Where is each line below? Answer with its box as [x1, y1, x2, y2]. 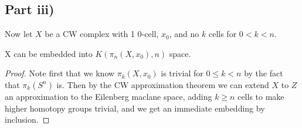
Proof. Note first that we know [5, 67, 115, 79]
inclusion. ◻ [5, 113, 50, 126]
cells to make [237, 90, 284, 102]
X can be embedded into [5, 47, 93, 59]
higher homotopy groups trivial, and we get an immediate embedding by [5, 102, 265, 114]
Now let [5, 28, 33, 40]
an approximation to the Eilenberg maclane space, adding [5, 90, 212, 102]
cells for [208, 28, 237, 40]
